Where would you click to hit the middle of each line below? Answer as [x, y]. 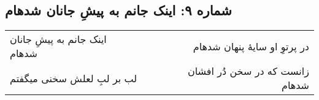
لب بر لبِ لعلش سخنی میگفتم [74, 78]
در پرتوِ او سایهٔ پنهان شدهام [251, 46]
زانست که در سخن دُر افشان [248, 71]
